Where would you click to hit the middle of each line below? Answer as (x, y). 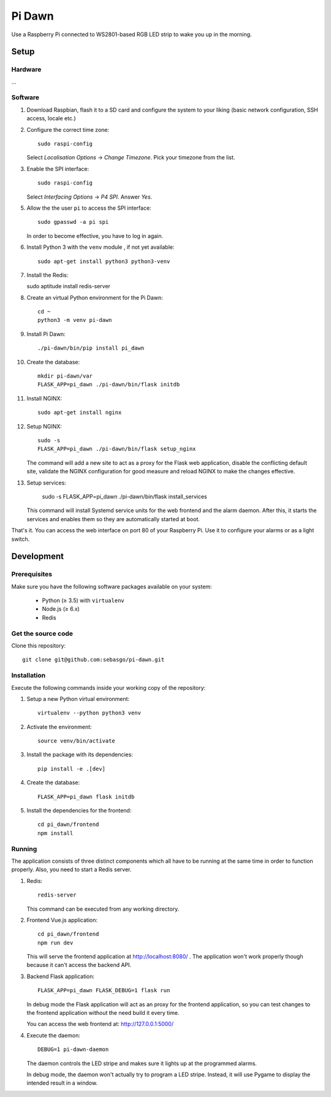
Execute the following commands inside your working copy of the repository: (108, 687)
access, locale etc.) (51, 118)
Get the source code (42, 633)
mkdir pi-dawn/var (65, 376)
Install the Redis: (48, 275)
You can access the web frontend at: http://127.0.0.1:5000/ (100, 1024)
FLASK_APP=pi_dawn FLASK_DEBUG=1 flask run (104, 991)
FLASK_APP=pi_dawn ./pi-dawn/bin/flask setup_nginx (117, 449)
